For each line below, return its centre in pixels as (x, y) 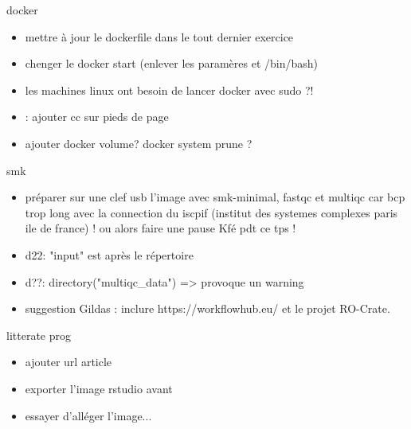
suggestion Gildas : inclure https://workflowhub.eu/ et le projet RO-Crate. (207, 308)
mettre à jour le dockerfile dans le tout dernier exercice (159, 36)
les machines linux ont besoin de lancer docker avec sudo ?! (169, 90)
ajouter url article (68, 362)
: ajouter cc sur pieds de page (97, 117)
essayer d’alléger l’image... (88, 415)
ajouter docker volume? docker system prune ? (139, 143)
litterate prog (39, 335)
